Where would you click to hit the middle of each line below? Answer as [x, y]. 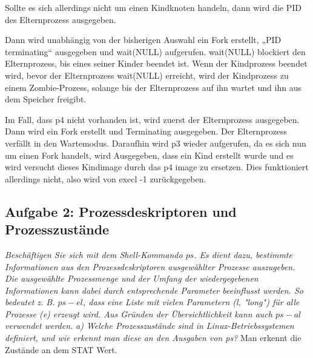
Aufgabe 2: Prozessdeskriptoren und [121, 211]
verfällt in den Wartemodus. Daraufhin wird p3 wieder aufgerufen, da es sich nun [156, 143]
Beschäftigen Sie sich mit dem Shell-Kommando [94, 254]
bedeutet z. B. [30, 302]
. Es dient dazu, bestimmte [243, 254]
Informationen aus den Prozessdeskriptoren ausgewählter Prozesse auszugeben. [150, 266]
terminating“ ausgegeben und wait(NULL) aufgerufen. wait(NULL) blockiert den [155, 51]
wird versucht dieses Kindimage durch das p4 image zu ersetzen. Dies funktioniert [157, 167]
